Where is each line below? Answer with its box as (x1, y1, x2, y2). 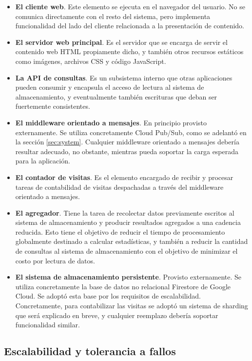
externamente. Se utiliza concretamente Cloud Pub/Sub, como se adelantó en (15, 127, 247, 137)
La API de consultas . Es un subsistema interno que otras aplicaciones (15, 72, 233, 82)
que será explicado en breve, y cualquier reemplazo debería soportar (15, 310, 218, 320)
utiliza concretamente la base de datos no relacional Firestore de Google (15, 281, 231, 291)
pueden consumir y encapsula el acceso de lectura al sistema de (15, 82, 204, 92)
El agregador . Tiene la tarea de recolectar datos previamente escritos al (15, 207, 234, 218)
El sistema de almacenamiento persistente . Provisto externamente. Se (15, 272, 242, 282)
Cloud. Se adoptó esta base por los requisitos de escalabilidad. (15, 291, 201, 301)
